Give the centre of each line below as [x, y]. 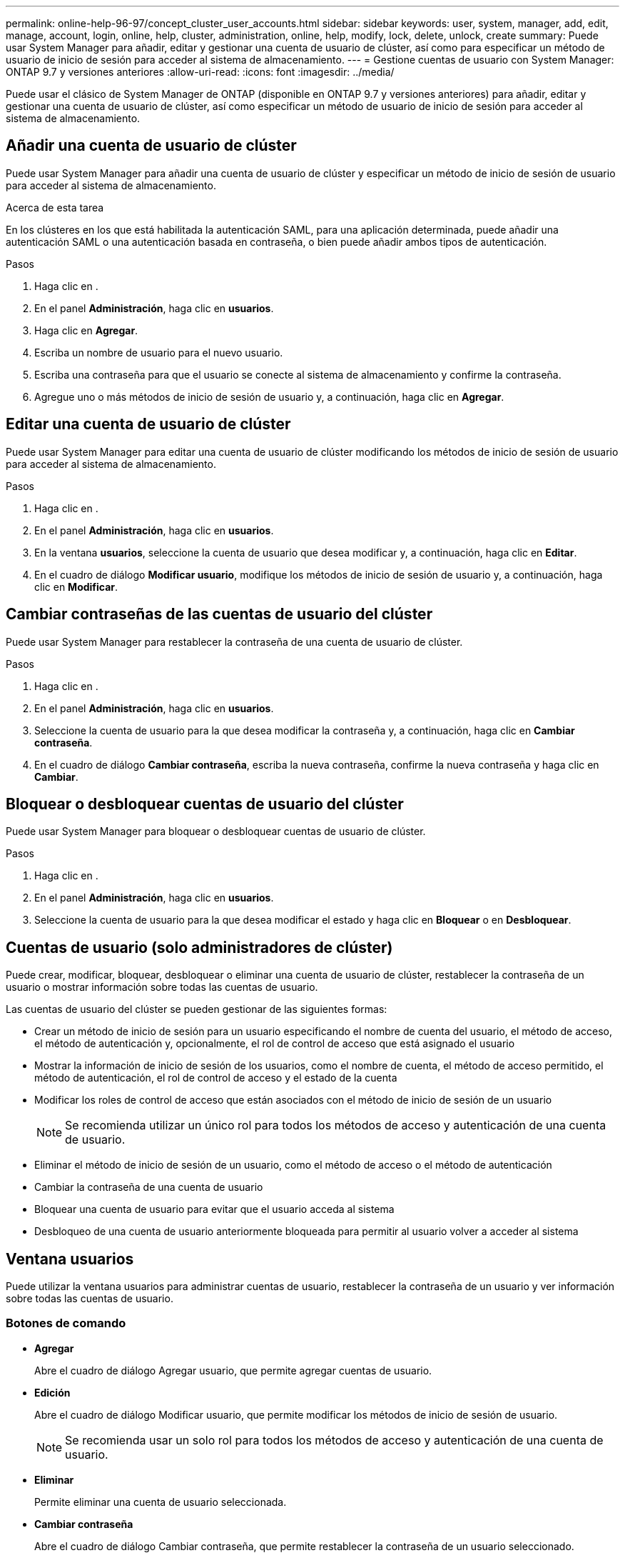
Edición [52, 1392]
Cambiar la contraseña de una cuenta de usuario [149, 1187]
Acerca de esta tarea [55, 207]
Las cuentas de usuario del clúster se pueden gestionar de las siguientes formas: [197, 1009]
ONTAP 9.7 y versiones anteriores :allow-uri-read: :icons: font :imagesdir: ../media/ [200, 72]
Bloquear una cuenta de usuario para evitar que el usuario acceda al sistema [214, 1209]
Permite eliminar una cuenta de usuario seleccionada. [161, 1502]
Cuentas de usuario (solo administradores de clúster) [199, 947]
